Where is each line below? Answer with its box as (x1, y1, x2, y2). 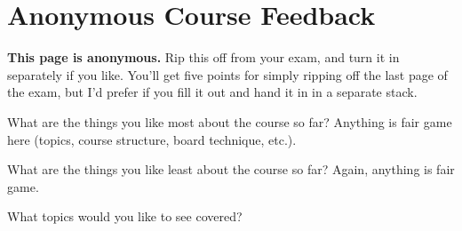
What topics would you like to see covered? (7, 207, 243, 226)
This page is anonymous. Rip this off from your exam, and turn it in (7, 48, 400, 67)
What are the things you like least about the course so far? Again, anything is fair (7, 160, 455, 179)
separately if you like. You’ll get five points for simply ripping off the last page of (7, 65, 448, 84)
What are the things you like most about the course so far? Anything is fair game (7, 112, 452, 131)
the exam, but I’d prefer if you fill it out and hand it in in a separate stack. (7, 83, 418, 101)
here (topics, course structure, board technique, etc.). (7, 130, 297, 148)
